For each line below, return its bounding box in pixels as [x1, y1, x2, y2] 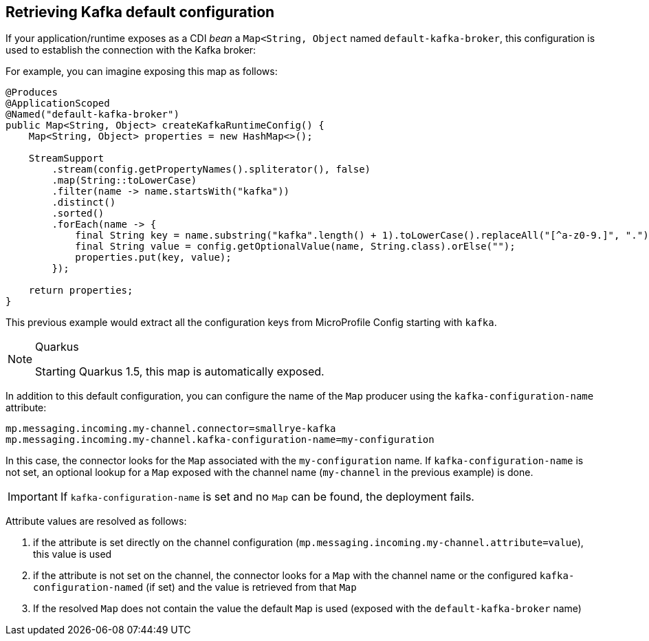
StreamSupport [28, 153, 104, 164]
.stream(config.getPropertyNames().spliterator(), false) [52, 164, 371, 175]
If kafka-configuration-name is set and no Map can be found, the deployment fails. [60, 490, 474, 504]
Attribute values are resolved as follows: [5, 515, 187, 528]
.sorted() [52, 208, 104, 219]
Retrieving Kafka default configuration [5, 3, 275, 21]
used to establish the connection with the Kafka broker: [5, 44, 256, 56]
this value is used [33, 548, 112, 561]
